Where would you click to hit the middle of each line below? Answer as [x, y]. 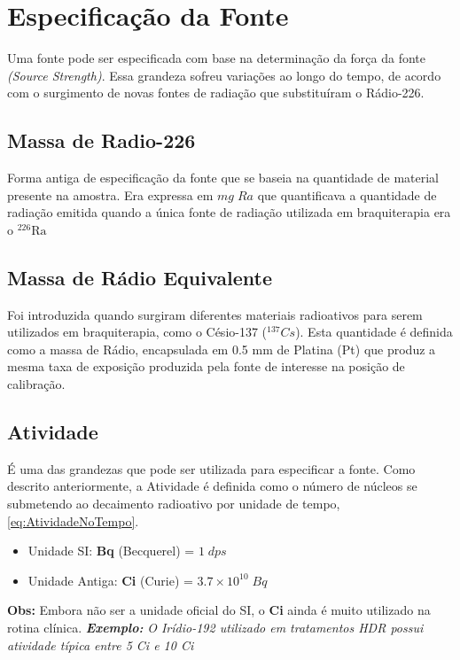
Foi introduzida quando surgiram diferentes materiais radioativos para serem [215, 314]
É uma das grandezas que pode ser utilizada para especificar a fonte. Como [211, 468]
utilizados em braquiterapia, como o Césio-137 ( [137, 332]
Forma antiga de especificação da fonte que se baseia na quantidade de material [223, 178]
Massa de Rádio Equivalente [140, 277]
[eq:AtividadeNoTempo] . [73, 520]
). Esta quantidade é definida [374, 332]
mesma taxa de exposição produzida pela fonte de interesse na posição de [206, 366]
